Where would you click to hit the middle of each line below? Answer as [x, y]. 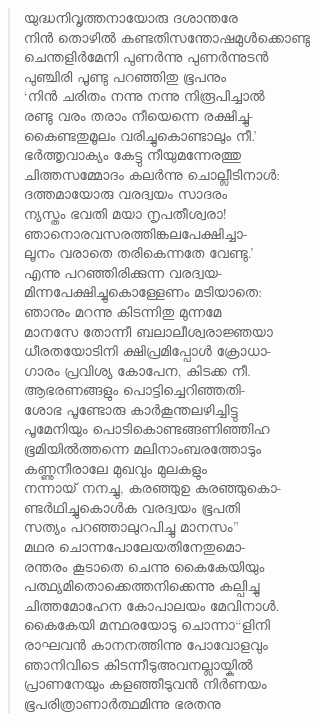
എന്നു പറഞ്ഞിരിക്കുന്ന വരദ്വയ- [123, 271]
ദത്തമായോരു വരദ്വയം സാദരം [125, 193]
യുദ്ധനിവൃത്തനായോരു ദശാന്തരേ [130, 17]
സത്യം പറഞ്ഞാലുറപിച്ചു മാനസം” [131, 526]
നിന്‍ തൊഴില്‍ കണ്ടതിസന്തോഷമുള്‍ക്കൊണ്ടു [166, 36]
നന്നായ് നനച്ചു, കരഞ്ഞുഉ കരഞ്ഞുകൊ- [152, 487]
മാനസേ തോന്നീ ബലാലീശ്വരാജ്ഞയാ [148, 330]
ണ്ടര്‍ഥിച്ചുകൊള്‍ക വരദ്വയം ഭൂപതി [132, 506]
